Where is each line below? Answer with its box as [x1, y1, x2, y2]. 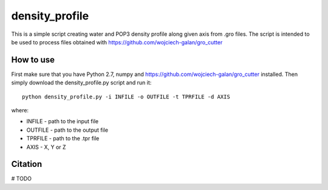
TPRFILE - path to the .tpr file [26, 135, 100, 142]
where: [11, 107, 29, 114]
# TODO [11, 175, 32, 182]
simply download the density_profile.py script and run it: [11, 79, 152, 86]
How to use [11, 55, 55, 65]
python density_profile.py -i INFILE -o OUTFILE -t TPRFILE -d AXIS [22, 93, 230, 100]
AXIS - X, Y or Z [26, 143, 66, 151]
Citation [11, 159, 43, 169]
